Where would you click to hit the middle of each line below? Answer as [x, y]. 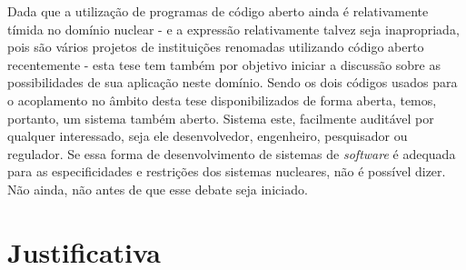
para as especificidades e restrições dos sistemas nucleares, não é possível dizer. [227, 171]
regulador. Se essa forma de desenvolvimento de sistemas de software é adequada [232, 153]
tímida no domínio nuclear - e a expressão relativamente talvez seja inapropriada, [233, 29]
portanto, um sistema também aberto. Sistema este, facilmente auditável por [221, 118]
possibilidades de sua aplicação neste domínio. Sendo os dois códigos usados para [233, 82]
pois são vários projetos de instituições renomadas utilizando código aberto [216, 47]
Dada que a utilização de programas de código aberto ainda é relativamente [218, 11]
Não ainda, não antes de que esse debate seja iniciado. [158, 189]
